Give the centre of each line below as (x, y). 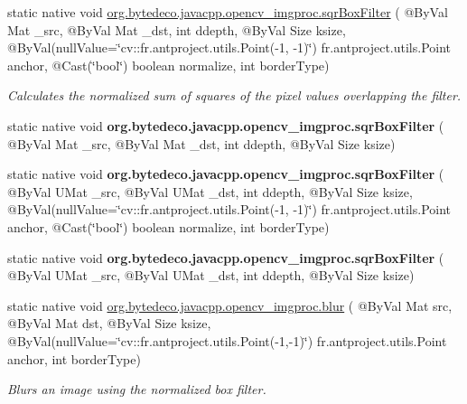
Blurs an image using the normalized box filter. (137, 389)
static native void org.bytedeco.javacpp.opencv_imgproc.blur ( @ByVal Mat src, (230, 305)
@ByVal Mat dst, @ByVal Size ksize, (109, 323)
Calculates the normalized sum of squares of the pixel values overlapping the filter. (234, 95)
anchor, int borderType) (74, 358)
